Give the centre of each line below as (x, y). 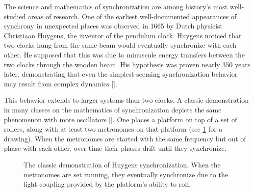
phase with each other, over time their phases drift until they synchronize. (115, 148)
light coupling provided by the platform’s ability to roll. (107, 184)
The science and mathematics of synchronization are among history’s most (116, 6)
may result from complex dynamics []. (61, 83)
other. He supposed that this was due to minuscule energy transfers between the (125, 54)
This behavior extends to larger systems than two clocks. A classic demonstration (126, 100)
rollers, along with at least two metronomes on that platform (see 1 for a (113, 129)
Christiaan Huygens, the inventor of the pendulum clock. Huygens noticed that (123, 35)
